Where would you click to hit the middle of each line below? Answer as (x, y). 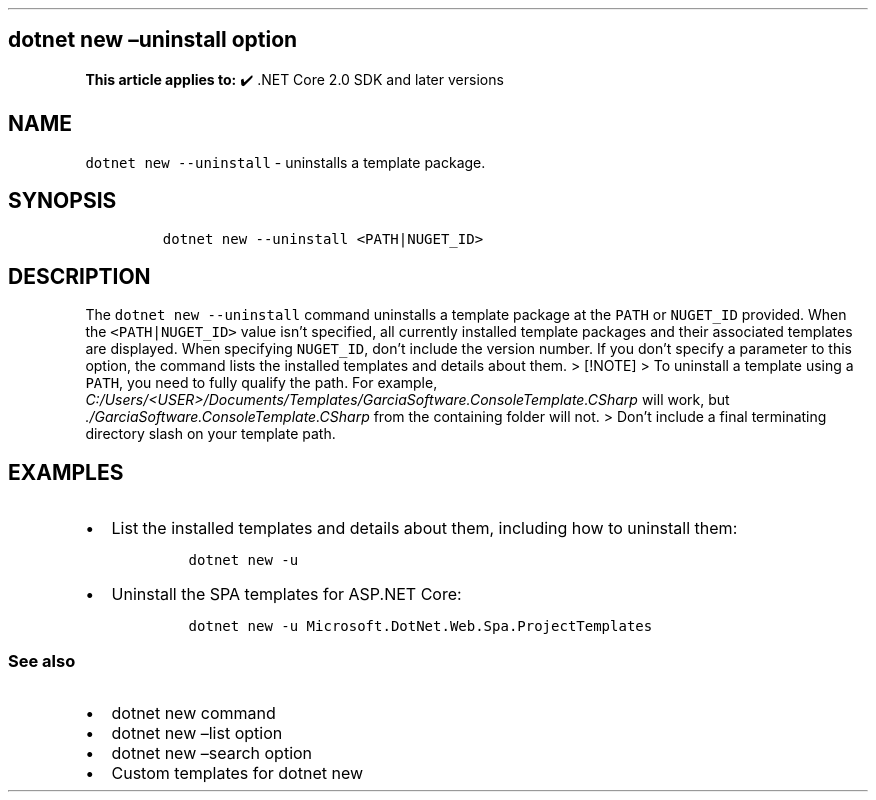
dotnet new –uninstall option (153, 40)
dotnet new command (193, 712)
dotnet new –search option (212, 752)
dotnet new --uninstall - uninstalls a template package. (285, 162)
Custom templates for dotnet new (237, 772)
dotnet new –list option (197, 732)
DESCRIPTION (79, 276)
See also (42, 660)
